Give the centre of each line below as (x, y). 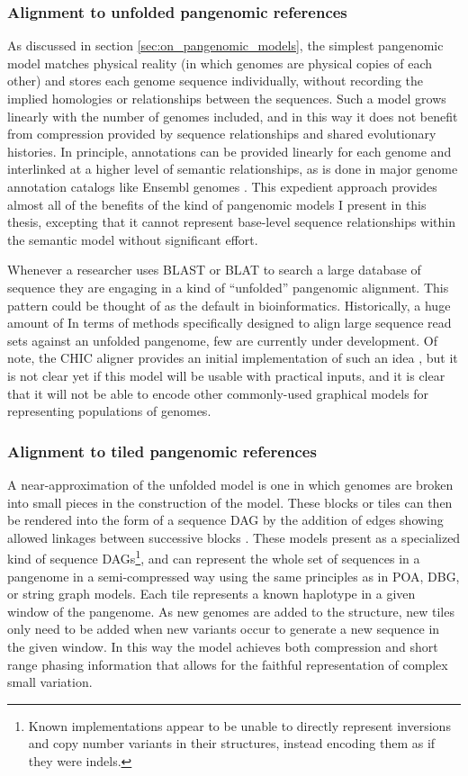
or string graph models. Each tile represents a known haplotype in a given (211, 594)
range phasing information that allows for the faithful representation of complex (228, 664)
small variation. (50, 682)
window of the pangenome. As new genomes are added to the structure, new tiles (231, 611)
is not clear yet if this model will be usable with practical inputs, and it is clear (226, 375)
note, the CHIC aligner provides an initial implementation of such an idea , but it (233, 358)
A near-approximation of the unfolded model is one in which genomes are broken (230, 484)
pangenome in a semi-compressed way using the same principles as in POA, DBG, (234, 576)
